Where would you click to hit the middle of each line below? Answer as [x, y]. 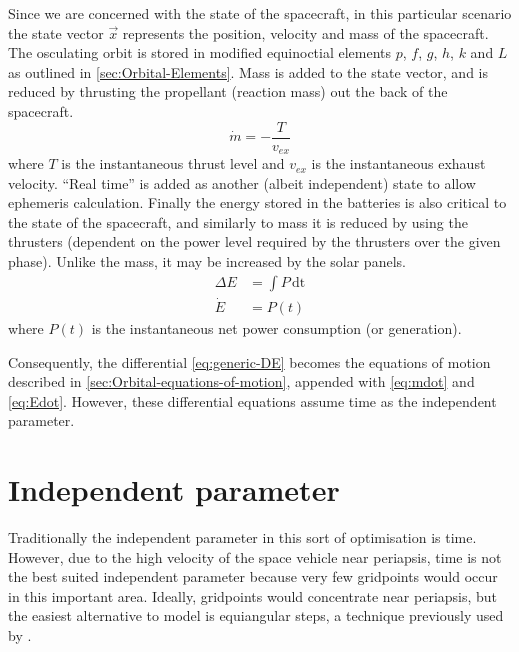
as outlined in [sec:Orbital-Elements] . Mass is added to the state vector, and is [248, 71]
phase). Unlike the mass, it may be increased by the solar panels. [207, 261]
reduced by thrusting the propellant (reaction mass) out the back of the [228, 91]
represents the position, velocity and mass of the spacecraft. [305, 32]
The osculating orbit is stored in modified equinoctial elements [200, 52]
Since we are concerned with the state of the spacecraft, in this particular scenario [260, 13]
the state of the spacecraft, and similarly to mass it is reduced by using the [238, 221]
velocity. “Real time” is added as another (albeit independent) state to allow [242, 182]
